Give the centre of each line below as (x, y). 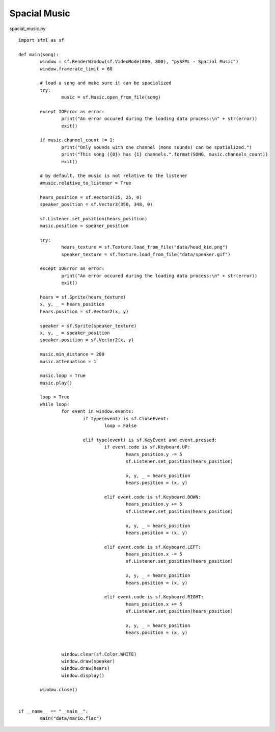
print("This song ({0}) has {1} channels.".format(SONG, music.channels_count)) (165, 155)
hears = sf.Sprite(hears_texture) (83, 297)
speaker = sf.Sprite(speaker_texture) (88, 326)
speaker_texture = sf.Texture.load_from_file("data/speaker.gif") (146, 254)
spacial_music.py (28, 29)
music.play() (56, 383)
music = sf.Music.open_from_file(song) (111, 97)
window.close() (59, 690)
